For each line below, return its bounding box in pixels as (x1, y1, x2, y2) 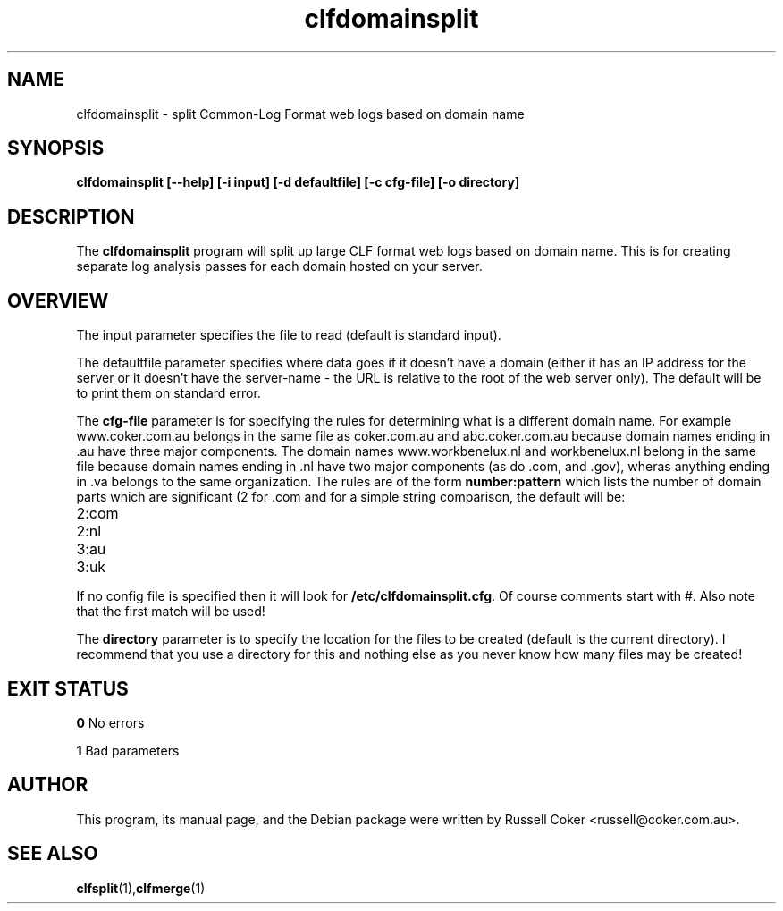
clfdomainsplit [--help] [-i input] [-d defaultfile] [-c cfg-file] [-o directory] (76, 174, 520, 190)
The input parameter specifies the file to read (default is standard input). (76, 327, 501, 343)
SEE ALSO (7, 842, 98, 865)
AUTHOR (7, 773, 88, 797)
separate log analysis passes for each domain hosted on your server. (76, 258, 483, 274)
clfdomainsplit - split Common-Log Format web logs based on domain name (76, 105, 525, 122)
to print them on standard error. (76, 385, 261, 401)
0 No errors (76, 714, 145, 730)
